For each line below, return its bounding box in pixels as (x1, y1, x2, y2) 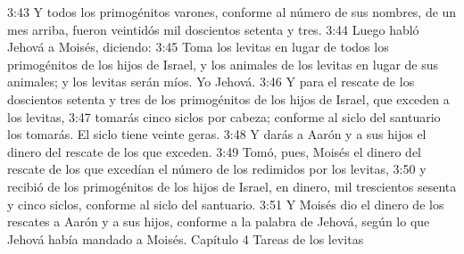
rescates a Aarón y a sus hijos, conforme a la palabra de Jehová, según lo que (7, 212, 430, 231)
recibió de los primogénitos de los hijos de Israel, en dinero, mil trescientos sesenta (7, 176, 457, 195)
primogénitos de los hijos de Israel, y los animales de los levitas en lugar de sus (7, 54, 439, 73)
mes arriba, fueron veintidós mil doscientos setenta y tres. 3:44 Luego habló (7, 20, 419, 38)
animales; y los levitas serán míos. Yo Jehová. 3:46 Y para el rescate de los (7, 72, 415, 91)
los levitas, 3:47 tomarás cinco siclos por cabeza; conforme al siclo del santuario (7, 107, 441, 126)
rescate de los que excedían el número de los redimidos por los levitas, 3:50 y (7, 160, 427, 178)
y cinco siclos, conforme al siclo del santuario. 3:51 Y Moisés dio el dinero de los (7, 194, 444, 213)
